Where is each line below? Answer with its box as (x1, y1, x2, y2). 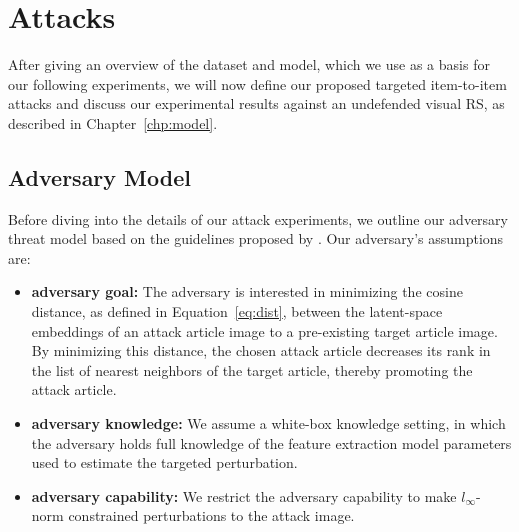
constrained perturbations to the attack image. (68, 505, 355, 526)
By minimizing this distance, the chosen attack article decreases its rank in (31, 340, 491, 361)
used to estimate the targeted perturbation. (31, 452, 298, 473)
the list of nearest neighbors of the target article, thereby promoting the (31, 359, 473, 380)
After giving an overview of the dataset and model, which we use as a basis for (8, 54, 490, 75)
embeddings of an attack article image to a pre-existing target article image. (31, 320, 498, 341)
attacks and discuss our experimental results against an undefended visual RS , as (8, 93, 505, 114)
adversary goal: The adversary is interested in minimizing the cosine (31, 281, 463, 302)
